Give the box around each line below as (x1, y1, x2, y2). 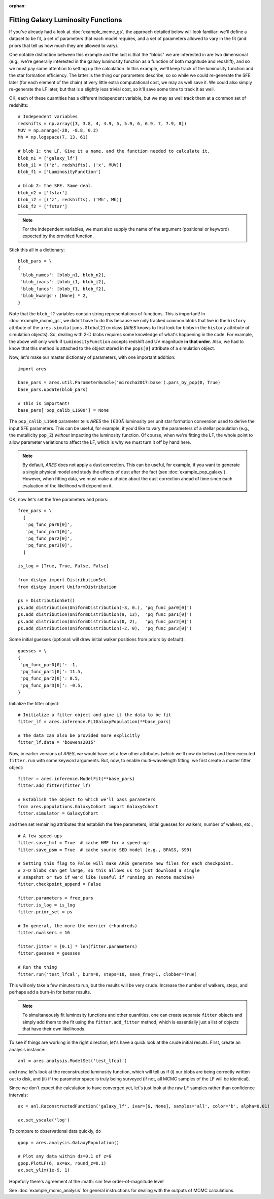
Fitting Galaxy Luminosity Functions (9, 15, 123, 24)
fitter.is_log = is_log (18, 902, 75, 908)
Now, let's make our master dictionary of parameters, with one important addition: (9, 354, 176, 360)
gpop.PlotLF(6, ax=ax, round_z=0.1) (18, 1160, 106, 1166)
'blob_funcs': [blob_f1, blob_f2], (20, 286, 106, 292)
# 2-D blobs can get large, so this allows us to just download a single (18, 867, 200, 873)
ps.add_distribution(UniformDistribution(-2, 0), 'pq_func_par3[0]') (18, 625, 192, 631)
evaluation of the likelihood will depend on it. (22, 482, 113, 489)
